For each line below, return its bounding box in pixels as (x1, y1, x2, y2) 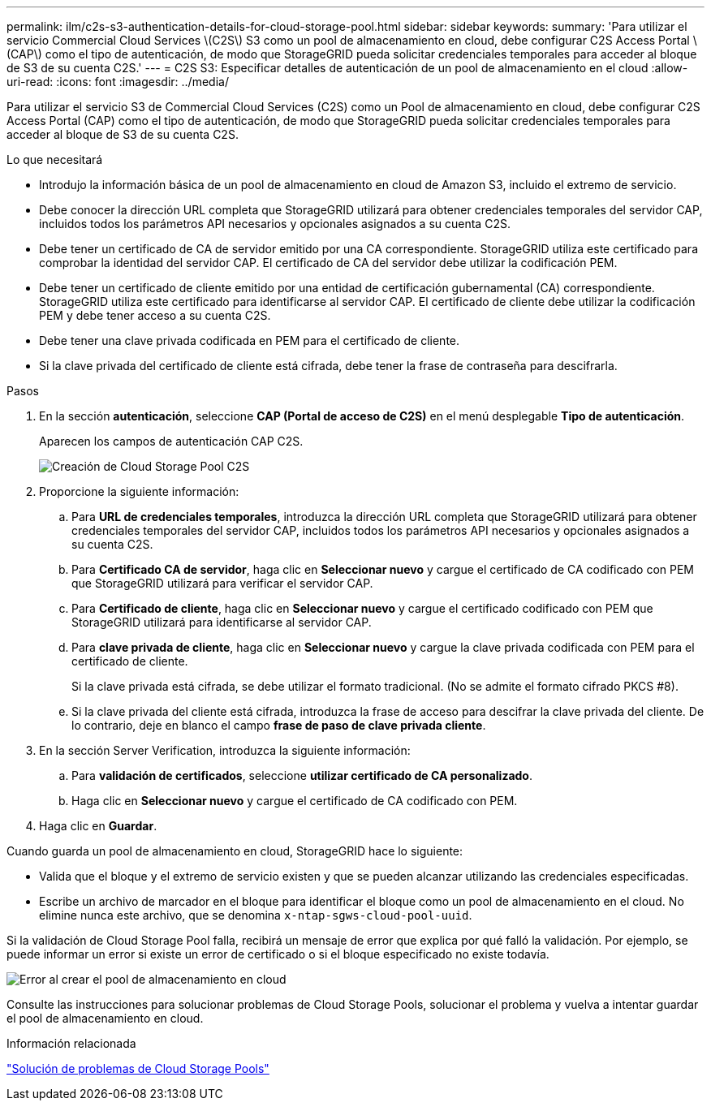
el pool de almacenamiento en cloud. (6, 1011, 204, 1025)
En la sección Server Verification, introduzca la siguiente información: (39, 743, 411, 757)
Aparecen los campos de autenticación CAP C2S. (39, 434, 304, 448)
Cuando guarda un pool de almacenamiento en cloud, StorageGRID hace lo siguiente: (6, 844, 463, 858)
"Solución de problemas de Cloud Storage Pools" (6, 1062, 269, 1075)
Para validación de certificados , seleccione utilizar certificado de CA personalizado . (71, 769, 532, 782)
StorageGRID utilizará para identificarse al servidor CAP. (71, 615, 372, 629)
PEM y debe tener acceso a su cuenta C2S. (39, 308, 271, 322)
